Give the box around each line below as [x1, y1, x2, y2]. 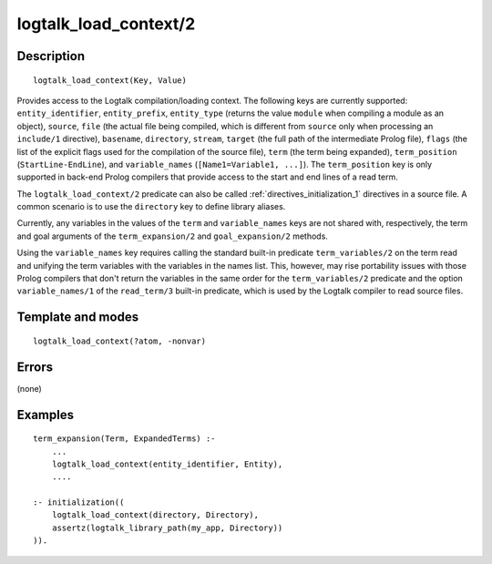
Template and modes [16, 310, 139, 325]
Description [16, 48, 86, 64]
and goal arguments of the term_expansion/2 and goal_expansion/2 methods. [16, 231, 328, 241]
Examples [16, 406, 75, 423]
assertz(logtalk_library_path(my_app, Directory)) [51, 522, 283, 533]
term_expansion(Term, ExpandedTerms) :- [33, 434, 216, 444]
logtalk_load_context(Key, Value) [33, 75, 187, 86]
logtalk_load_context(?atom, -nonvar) [33, 335, 207, 346]
